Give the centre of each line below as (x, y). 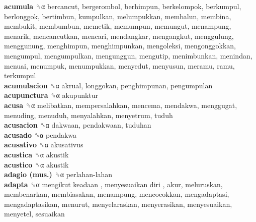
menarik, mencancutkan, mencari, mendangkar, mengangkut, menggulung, (119, 36)
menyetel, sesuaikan (34, 214)
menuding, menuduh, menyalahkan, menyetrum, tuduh (89, 115)
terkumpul (20, 75)
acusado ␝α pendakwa (40, 134)
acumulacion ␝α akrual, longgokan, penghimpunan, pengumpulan (108, 85)
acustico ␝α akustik (36, 164)
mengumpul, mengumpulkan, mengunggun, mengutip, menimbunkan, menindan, (128, 55)
